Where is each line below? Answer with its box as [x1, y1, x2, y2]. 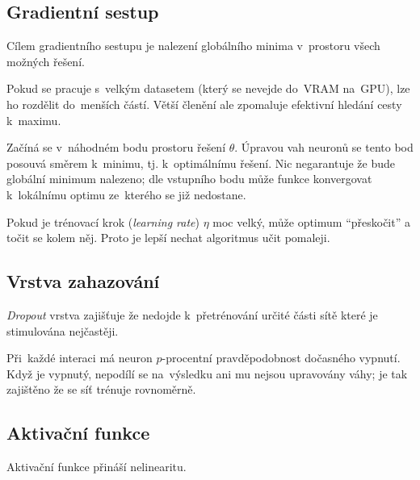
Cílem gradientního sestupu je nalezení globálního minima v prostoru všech [6, 37, 380, 54]
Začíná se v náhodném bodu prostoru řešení [6, 139, 226, 156]
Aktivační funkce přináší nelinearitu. [6, 458, 187, 475]
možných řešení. [6, 52, 85, 69]
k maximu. [6, 111, 61, 128]
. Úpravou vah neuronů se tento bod [234, 139, 414, 156]
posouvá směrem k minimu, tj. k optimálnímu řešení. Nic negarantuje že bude [6, 154, 396, 171]
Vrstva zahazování [6, 269, 160, 294]
